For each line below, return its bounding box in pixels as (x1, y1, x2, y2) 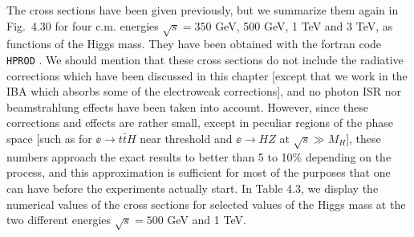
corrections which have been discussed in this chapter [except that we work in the (6, 67, 408, 84)
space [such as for (6, 129, 92, 146)
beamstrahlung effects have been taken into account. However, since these (6, 98, 369, 115)
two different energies (6, 211, 112, 228)
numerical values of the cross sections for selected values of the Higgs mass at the (6, 195, 406, 212)
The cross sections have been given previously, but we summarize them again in (6, 2, 399, 18)
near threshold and (140, 129, 233, 146)
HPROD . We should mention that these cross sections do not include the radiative (6, 51, 404, 67)
